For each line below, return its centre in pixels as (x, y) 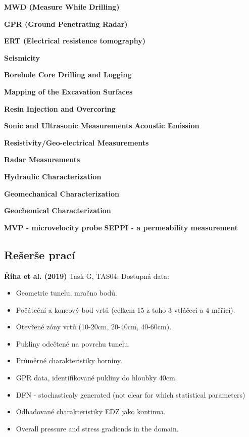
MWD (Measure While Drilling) (62, 7)
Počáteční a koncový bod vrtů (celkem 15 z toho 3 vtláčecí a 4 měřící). (126, 309)
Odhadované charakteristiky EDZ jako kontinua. (91, 411)
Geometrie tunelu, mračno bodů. (66, 293)
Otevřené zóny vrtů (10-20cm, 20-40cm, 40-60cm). (94, 327)
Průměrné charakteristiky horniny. (69, 360)
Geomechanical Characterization (62, 193)
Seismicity (22, 57)
